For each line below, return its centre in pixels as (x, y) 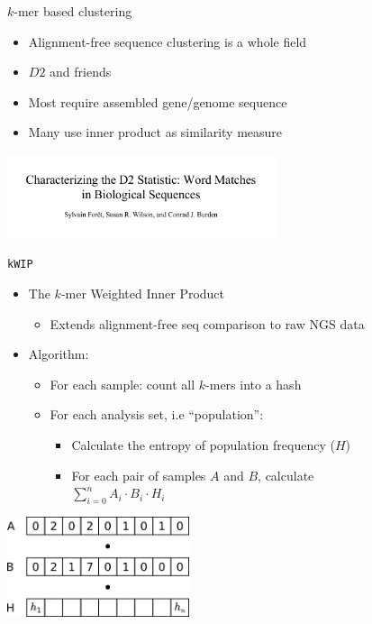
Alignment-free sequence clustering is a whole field (168, 41)
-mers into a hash (254, 384)
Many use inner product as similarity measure (155, 132)
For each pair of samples (139, 475)
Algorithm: (59, 354)
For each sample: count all (122, 384)
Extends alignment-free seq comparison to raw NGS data (207, 323)
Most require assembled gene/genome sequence (158, 101)
